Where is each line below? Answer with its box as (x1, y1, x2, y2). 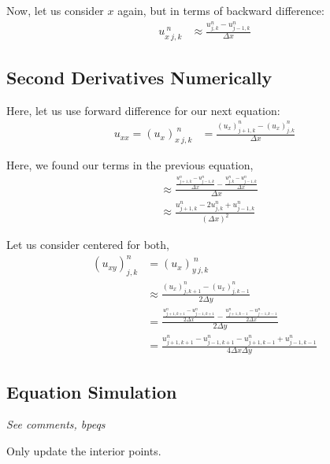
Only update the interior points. (6, 442, 161, 458)
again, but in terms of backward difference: (117, 2, 324, 18)
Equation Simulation (6, 379, 177, 403)
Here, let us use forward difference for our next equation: (6, 102, 280, 118)
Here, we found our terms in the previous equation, (6, 157, 254, 173)
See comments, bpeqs (6, 416, 106, 432)
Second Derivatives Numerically (6, 65, 273, 90)
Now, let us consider (6, 2, 104, 18)
